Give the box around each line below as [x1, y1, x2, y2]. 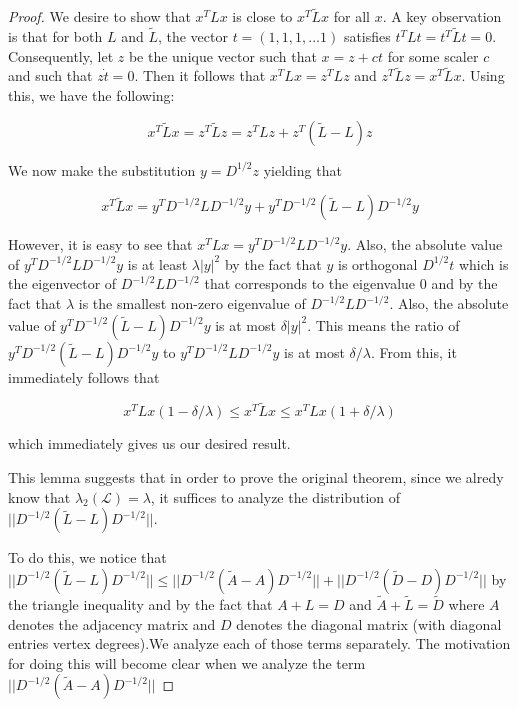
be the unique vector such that [128, 45, 317, 66]
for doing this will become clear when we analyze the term [8, 652, 366, 673]
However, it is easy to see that [8, 234, 193, 255]
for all [333, 6, 370, 27]
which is [458, 253, 509, 274]
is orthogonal [338, 253, 418, 274]
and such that [8, 65, 93, 86]
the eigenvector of [8, 273, 117, 294]
